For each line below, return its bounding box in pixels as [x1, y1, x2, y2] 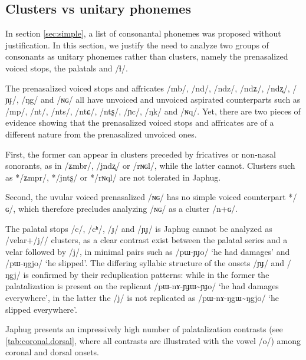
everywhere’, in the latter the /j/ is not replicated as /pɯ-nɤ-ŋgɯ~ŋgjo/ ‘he [5, 292, 279, 304]
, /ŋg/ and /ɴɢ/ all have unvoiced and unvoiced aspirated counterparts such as [16, 93, 301, 106]
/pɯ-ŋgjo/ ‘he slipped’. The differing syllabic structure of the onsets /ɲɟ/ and [5, 257, 285, 269]
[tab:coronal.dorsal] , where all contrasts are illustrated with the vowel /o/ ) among [5, 334, 301, 346]
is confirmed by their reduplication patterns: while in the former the [23, 268, 269, 280]
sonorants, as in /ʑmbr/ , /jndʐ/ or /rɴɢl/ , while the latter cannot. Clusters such [5, 159, 295, 172]
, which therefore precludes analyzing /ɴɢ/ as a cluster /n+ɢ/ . [13, 202, 238, 214]
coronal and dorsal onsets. [5, 346, 99, 358]
